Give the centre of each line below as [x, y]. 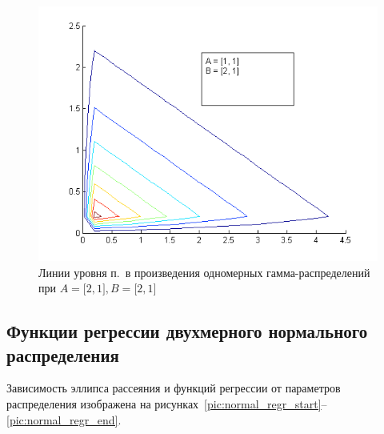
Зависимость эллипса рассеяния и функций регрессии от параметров [174, 388]
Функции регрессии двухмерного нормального [187, 331]
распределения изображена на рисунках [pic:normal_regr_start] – [167, 403]
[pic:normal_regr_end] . [64, 419]
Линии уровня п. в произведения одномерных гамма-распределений [204, 272]
